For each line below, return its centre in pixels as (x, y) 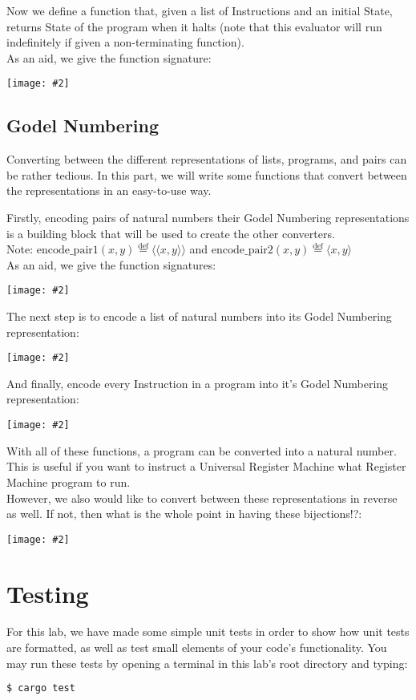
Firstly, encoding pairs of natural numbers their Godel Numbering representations (208, 218)
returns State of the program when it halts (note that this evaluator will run (194, 26)
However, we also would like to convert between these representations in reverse (202, 498)
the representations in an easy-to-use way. (109, 190)
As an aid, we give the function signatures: (111, 264)
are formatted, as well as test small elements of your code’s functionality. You (197, 647)
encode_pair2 (242, 251)
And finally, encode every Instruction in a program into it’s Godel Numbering (198, 383)
